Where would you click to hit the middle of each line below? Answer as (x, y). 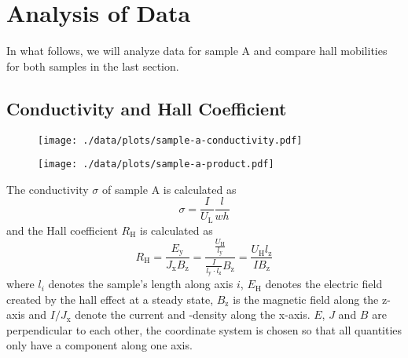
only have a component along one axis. (99, 345)
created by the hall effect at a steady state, (110, 299)
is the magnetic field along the (306, 299)
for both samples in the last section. (93, 66)
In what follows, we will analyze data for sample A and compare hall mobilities (197, 51)
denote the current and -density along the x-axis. (193, 314)
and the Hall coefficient (62, 230)
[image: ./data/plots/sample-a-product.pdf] (156, 164)
